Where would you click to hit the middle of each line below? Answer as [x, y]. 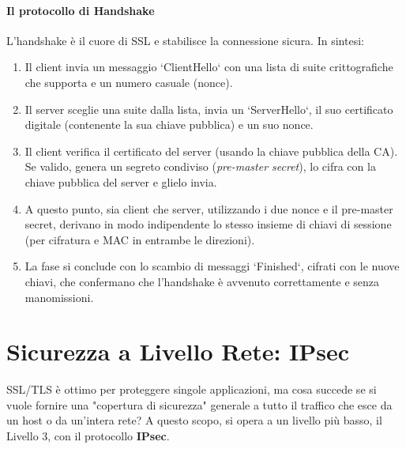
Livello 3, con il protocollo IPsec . [88, 436]
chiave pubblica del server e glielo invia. [121, 181]
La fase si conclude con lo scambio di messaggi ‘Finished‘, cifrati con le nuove [212, 266]
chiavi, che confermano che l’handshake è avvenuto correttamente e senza [202, 281]
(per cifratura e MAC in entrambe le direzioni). [140, 239]
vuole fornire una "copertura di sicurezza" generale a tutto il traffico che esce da [199, 404]
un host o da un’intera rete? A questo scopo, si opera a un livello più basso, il [194, 420]
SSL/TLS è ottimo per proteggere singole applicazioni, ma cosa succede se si [192, 389]
